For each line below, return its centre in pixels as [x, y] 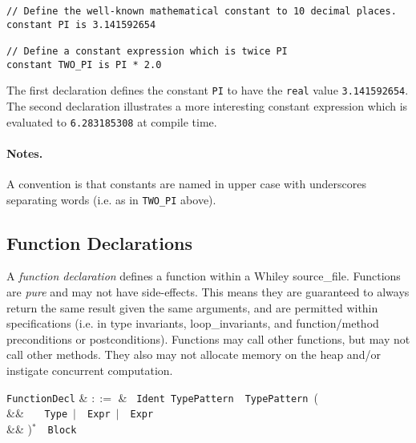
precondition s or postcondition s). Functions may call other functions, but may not [208, 338]
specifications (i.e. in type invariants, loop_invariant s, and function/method [193, 323]
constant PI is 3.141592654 [81, 24]
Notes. [25, 153]
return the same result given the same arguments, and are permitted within [192, 307]
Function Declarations [99, 242]
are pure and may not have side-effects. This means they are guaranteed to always [208, 292]
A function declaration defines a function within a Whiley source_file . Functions [204, 276]
